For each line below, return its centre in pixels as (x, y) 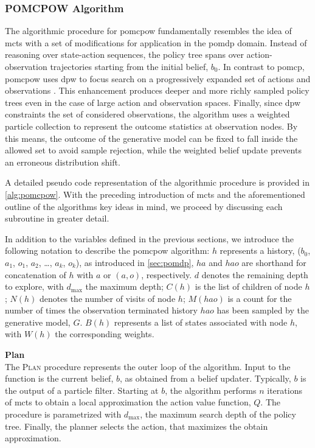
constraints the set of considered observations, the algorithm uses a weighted (147, 114)
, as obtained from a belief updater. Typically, (205, 378)
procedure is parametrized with (63, 414)
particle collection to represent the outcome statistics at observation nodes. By (151, 126)
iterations (285, 390)
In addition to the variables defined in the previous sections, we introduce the (149, 238)
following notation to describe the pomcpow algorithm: (107, 250)
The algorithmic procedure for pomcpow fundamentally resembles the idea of (148, 31)
